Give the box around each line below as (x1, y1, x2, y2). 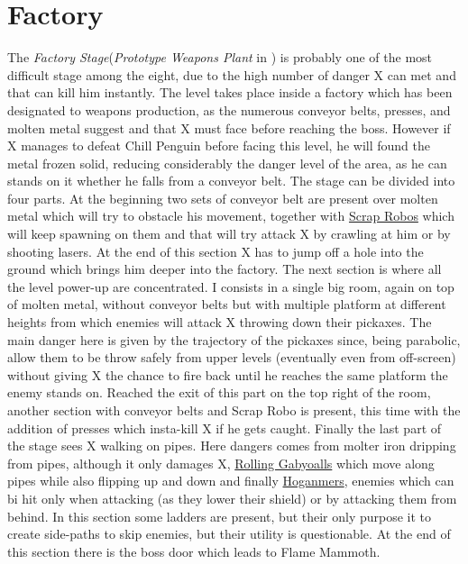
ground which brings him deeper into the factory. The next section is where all (7, 259, 442, 278)
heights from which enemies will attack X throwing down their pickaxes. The (7, 313, 432, 332)
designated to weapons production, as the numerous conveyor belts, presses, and (7, 100, 451, 119)
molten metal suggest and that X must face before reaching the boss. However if (7, 118, 451, 137)
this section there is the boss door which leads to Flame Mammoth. (7, 541, 381, 560)
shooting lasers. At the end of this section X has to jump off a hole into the (7, 241, 424, 260)
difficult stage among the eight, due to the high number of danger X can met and (7, 65, 456, 84)
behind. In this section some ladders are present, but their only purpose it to (7, 506, 432, 525)
